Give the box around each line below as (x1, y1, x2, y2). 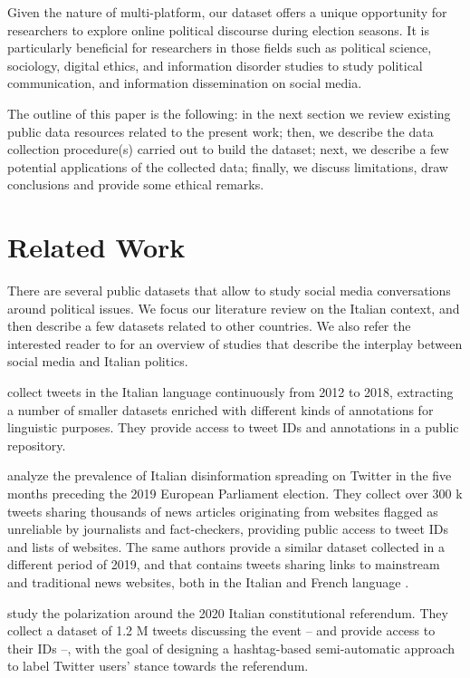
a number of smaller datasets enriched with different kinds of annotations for (7, 400, 434, 419)
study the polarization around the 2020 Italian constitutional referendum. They (7, 603, 448, 622)
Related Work (7, 228, 186, 266)
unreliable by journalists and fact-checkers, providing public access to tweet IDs (7, 519, 448, 538)
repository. (7, 435, 66, 454)
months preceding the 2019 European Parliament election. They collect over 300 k (7, 484, 463, 502)
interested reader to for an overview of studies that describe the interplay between (7, 334, 463, 353)
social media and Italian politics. (7, 352, 188, 371)
